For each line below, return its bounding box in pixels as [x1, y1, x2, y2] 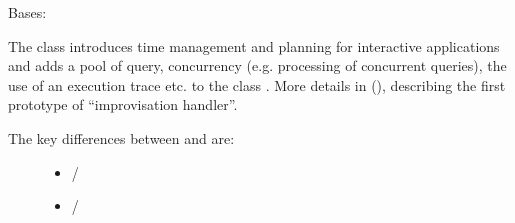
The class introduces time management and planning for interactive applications [8, 35, 500, 56]
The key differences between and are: [8, 127, 235, 148]
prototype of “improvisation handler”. [8, 94, 238, 115]
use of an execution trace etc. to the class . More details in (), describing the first [8, 74, 506, 95]
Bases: [8, 2, 47, 22]
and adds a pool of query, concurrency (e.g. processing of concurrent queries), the [8, 55, 507, 76]
